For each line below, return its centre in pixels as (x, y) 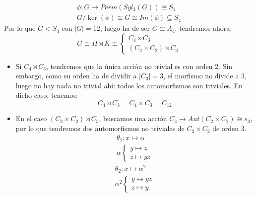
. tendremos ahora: (203, 28)
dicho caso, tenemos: (47, 95)
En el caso (31, 118)
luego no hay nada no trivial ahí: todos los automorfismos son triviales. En (129, 85)
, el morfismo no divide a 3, (205, 76)
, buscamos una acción (133, 118)
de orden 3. (229, 128)
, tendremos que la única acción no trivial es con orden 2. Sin (139, 66)
